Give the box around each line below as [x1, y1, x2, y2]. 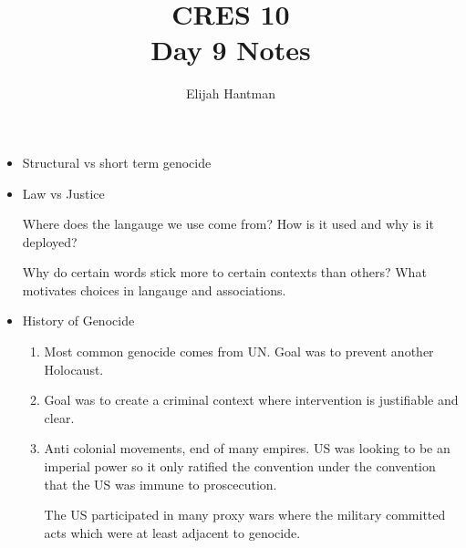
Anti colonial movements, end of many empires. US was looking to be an [44, 439, 450, 458]
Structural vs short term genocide [22, 152, 212, 171]
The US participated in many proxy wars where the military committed [44, 505, 446, 524]
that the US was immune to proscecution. [44, 474, 277, 493]
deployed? [22, 232, 78, 251]
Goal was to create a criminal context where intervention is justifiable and [44, 390, 459, 409]
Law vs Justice [22, 183, 105, 202]
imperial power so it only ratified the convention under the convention [44, 457, 436, 476]
